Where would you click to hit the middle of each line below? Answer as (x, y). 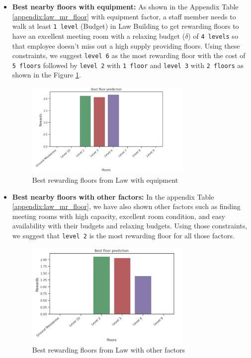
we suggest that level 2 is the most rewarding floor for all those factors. (123, 235)
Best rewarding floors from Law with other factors (109, 350)
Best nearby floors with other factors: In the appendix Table (113, 196)
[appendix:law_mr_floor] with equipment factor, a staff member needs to (124, 16)
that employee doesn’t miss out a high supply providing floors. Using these (126, 45)
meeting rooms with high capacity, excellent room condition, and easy (119, 216)
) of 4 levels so (213, 36)
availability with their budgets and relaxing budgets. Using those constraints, (130, 226)
